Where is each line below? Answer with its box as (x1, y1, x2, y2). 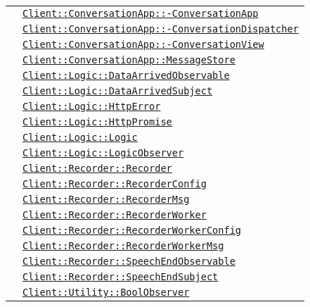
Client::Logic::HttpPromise (22, 116, 172, 127)
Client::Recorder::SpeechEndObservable (22, 256, 235, 267)
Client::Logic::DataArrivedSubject (22, 85, 213, 96)
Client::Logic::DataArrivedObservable (22, 70, 230, 81)
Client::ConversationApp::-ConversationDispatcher (22, 23, 299, 35)
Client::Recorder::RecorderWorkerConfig (22, 225, 241, 236)
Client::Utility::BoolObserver (22, 287, 190, 298)
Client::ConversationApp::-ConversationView (22, 39, 264, 50)
